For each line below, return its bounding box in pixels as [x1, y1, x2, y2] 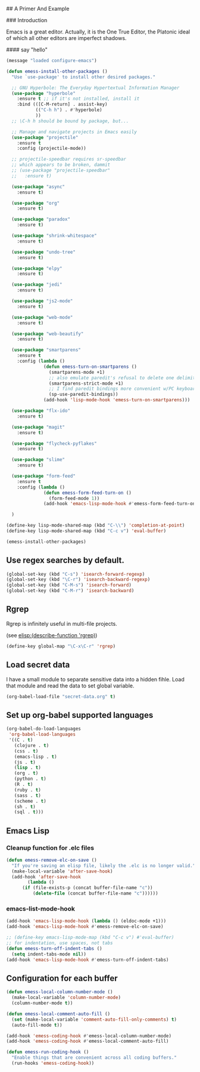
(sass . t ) [14, 793, 42, 798]
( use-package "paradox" [11, 216, 70, 223]
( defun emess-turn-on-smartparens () [43, 364, 137, 370]
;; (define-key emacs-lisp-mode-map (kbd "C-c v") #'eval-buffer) [6, 935, 174, 941]
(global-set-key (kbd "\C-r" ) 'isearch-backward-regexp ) [6, 576, 151, 583]
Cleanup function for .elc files [6, 843, 94, 852]
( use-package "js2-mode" [11, 298, 73, 304]
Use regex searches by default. [6, 555, 125, 566]
